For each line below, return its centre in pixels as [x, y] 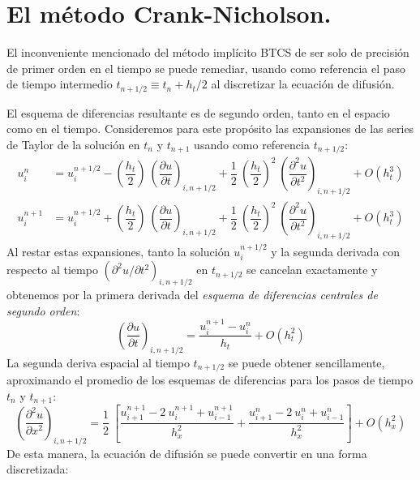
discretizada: [38, 469]
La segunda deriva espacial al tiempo [98, 362]
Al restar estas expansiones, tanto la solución [118, 251]
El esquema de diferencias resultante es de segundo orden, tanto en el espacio [198, 112]
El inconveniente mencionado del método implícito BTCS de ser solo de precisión [208, 52]
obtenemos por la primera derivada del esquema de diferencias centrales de [192, 295]
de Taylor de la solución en [73, 144]
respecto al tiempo [52, 270]
